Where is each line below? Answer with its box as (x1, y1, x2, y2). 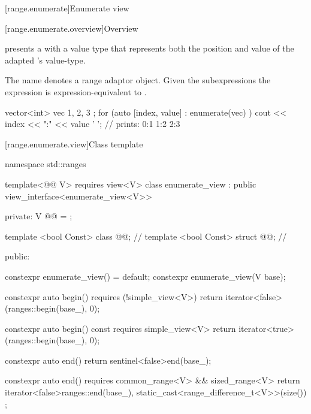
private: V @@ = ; (5, 210, 73, 222)
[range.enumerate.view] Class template (5, 137, 143, 150)
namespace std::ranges (5, 158, 86, 170)
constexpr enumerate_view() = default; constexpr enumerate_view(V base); (5, 270, 286, 282)
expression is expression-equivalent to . (5, 85, 147, 98)
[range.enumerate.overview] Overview (5, 22, 138, 34)
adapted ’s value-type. (5, 53, 86, 66)
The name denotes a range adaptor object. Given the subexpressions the (5, 74, 271, 86)
